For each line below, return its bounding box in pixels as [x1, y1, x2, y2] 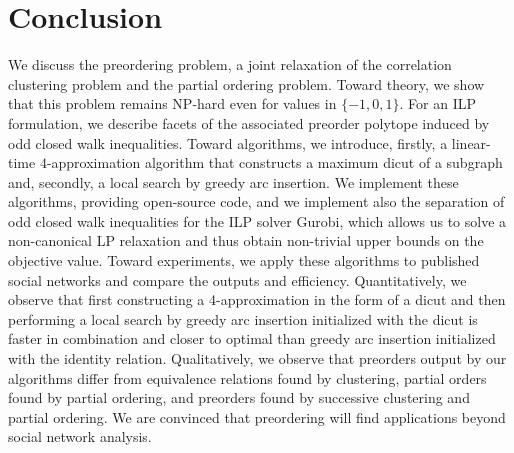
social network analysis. [8, 426, 152, 447]
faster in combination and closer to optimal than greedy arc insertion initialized [8, 328, 496, 349]
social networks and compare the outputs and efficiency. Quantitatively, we [8, 269, 467, 290]
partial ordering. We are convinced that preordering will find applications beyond [8, 406, 506, 427]
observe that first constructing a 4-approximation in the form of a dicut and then [8, 289, 506, 310]
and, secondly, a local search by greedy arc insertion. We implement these [8, 171, 459, 192]
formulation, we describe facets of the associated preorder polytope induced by [8, 112, 490, 133]
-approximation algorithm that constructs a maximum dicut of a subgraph [46, 152, 503, 173]
